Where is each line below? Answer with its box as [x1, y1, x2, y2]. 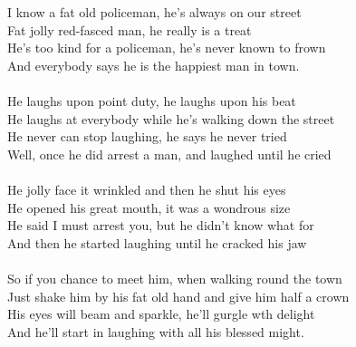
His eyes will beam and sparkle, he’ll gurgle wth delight [7, 304, 315, 323]
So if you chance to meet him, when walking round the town [7, 268, 342, 287]
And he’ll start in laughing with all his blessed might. [7, 322, 304, 341]
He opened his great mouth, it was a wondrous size [7, 198, 291, 217]
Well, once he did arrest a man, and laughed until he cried [7, 144, 332, 163]
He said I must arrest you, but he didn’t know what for [7, 216, 314, 235]
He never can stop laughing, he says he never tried [7, 127, 287, 146]
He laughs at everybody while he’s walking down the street [7, 109, 335, 128]
